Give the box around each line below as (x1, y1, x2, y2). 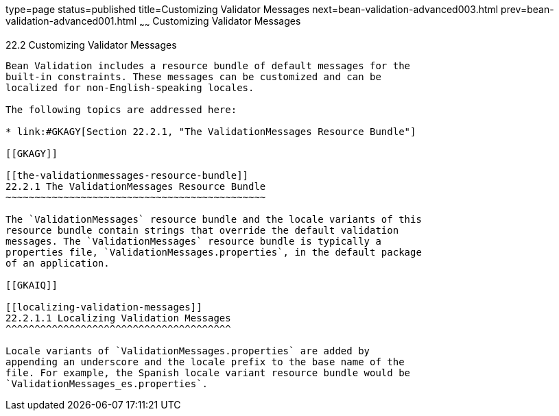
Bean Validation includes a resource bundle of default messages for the (5, 60, 411, 71)
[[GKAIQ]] (5, 279, 58, 291)
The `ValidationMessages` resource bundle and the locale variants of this (5, 213, 422, 225)
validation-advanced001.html (5, 15, 137, 27)
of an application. (5, 257, 110, 269)
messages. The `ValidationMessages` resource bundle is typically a (5, 235, 381, 247)
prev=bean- (501, 3, 554, 15)
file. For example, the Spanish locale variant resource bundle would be (5, 367, 411, 378)
